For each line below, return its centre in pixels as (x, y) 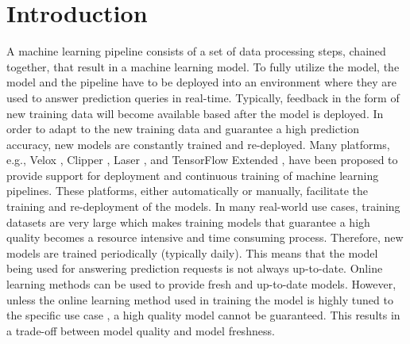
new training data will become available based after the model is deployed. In (195, 113)
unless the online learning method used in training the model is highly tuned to (200, 299)
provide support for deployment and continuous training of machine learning (193, 175)
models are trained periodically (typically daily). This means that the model (192, 252)
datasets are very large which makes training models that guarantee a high (188, 222)
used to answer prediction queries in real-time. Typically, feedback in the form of (203, 97)
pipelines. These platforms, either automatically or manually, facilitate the (187, 191)
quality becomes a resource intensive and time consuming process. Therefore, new (205, 237)
